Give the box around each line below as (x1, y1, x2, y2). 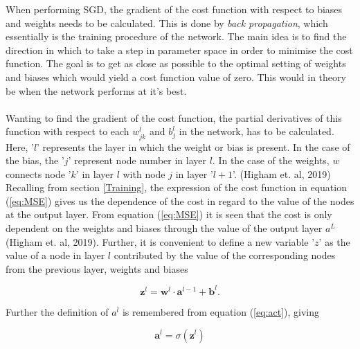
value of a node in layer (6, 248, 105, 262)
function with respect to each (6, 124, 129, 138)
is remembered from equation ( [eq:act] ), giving (122, 304, 320, 319)
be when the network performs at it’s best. (6, 83, 187, 98)
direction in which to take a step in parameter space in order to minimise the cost (6, 42, 353, 57)
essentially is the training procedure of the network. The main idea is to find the (6, 29, 347, 44)
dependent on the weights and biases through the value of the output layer (6, 221, 323, 235)
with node (123, 166, 165, 181)
